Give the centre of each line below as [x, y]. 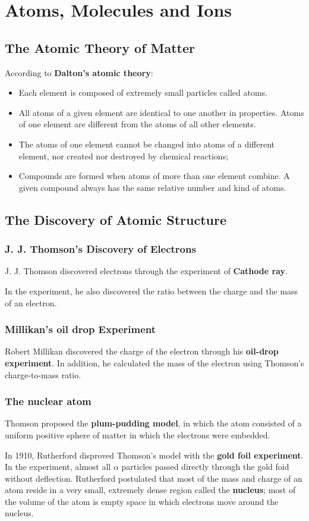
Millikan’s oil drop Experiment [81, 329]
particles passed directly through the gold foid [205, 467]
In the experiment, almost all [58, 467]
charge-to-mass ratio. [43, 374]
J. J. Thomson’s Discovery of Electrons [100, 249]
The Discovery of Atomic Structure [116, 219]
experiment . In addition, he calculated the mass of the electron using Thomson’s [154, 362]
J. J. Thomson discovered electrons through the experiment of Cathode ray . [146, 271]
